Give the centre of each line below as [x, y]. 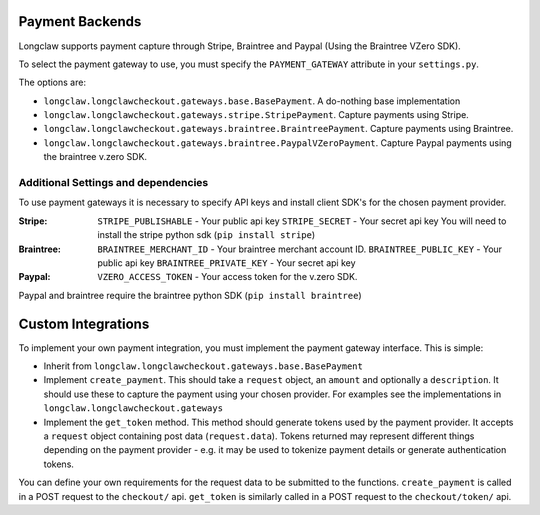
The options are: [52, 82]
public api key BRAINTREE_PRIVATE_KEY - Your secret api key [226, 262]
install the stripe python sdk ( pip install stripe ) [206, 235]
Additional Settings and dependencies [113, 183]
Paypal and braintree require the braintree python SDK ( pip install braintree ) [190, 295]
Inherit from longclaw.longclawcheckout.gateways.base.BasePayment [203, 366]
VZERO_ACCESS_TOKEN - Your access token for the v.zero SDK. [227, 277]
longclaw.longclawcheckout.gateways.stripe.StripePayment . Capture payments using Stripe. [256, 115]
